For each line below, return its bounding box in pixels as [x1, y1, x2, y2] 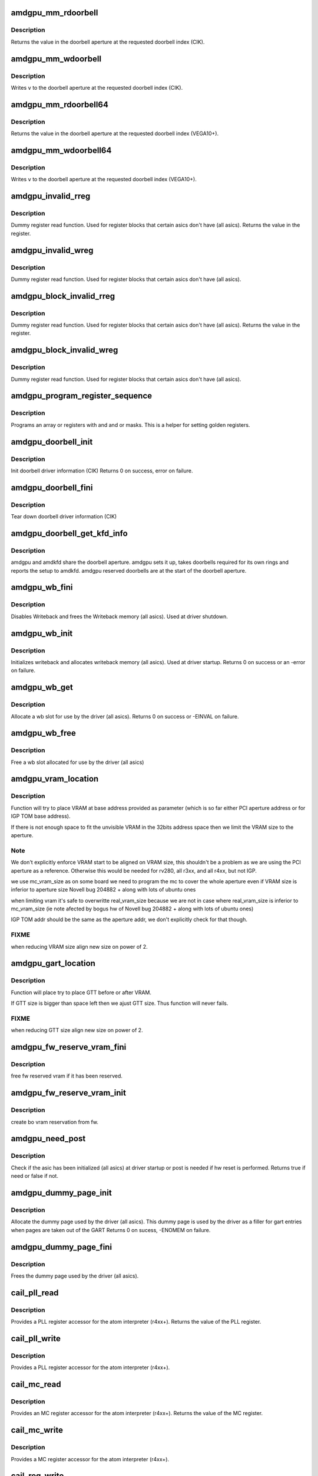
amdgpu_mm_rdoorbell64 [11, 99, 109, 109]
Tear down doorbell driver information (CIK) [11, 513, 117, 520]
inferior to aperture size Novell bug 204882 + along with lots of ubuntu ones [11, 886, 196, 893]
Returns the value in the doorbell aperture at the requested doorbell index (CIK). [11, 38, 205, 45]
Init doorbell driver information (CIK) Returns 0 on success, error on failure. [11, 467, 194, 474]
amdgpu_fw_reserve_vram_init [11, 1088, 127, 1098]
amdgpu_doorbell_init [11, 437, 93, 447]
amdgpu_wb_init [11, 628, 73, 638]
